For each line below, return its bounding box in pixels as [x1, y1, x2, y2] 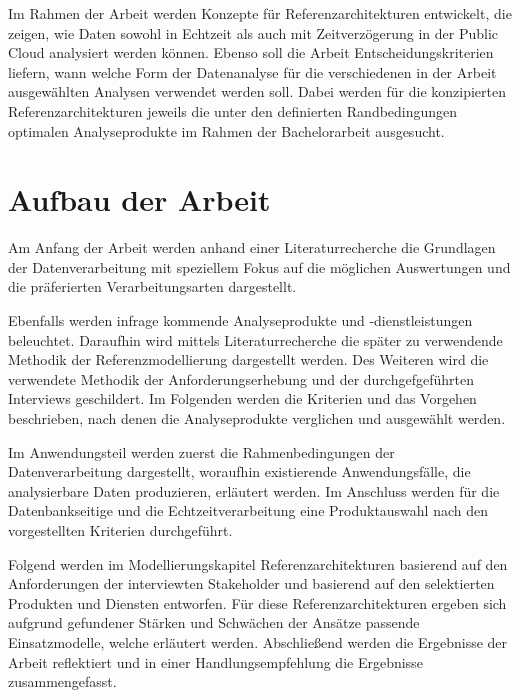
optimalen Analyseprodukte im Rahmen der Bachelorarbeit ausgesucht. [8, 120, 445, 141]
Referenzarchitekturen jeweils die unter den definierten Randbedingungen [8, 100, 458, 121]
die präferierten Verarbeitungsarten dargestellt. [8, 276, 297, 297]
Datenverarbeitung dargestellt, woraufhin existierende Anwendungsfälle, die [8, 461, 471, 482]
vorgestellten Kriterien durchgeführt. [8, 520, 233, 540]
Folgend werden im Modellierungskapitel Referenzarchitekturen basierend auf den [8, 553, 508, 574]
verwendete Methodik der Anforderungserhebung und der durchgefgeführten [8, 368, 474, 389]
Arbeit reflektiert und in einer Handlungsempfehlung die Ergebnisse [8, 651, 423, 672]
